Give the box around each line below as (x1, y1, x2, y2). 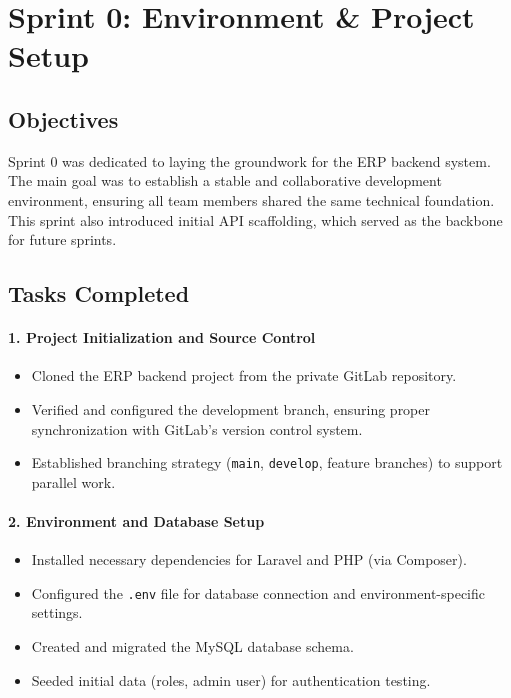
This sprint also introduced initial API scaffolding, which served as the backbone (8, 209, 503, 230)
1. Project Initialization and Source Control (8, 327, 316, 348)
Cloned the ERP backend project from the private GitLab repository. (31, 365, 457, 386)
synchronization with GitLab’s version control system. (31, 418, 363, 439)
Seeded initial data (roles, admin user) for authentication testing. (31, 669, 431, 690)
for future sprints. (8, 229, 117, 250)
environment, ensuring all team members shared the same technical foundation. (8, 189, 495, 210)
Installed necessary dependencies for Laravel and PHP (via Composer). (31, 549, 467, 570)
